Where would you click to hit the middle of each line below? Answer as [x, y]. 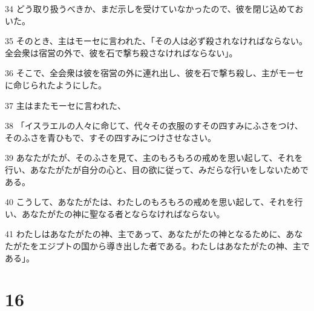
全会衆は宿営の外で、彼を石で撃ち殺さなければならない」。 [121, 52]
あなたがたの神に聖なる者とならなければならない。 [123, 213]
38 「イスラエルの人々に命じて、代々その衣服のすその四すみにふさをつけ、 [154, 126]
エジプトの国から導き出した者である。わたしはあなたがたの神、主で [174, 245]
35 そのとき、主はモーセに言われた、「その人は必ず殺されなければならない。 [156, 41]
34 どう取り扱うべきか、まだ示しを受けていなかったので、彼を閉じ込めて [150, 8]
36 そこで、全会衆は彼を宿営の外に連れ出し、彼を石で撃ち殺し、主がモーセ [155, 73]
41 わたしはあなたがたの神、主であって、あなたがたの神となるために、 [146, 234]
